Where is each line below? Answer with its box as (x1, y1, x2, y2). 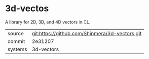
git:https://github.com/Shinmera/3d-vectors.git (32, 30, 142, 37)
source (7, 30, 24, 37)
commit (7, 38, 25, 44)
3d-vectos (5, 3, 49, 14)
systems (7, 46, 27, 53)
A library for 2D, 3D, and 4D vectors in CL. (5, 19, 91, 25)
